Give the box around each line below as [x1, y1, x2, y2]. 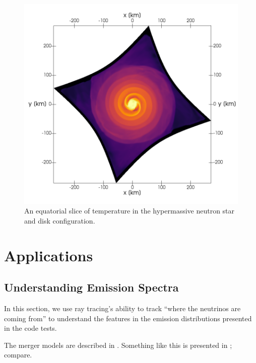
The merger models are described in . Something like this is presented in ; [4, 339, 232, 350]
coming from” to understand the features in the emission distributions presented [4, 313, 252, 323]
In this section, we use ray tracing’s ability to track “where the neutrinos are [4, 303, 241, 313]
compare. [4, 349, 32, 360]
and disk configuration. [24, 215, 95, 226]
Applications [4, 245, 93, 265]
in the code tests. [4, 323, 57, 333]
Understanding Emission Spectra [4, 279, 179, 295]
